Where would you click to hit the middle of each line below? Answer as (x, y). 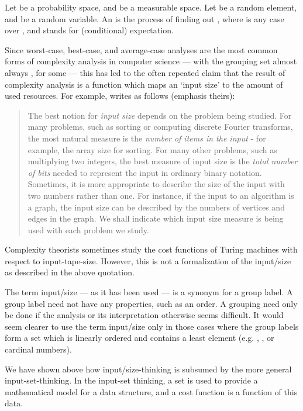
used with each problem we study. (88, 229)
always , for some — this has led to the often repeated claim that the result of (145, 72)
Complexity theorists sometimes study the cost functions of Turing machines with (151, 249)
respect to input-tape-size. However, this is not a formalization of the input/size (148, 260)
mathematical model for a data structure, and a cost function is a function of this (151, 391)
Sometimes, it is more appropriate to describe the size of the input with (156, 184)
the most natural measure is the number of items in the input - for (147, 138)
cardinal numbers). (38, 349)
